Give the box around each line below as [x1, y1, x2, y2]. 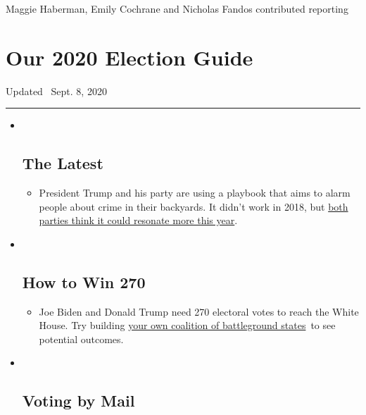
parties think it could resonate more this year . [39, 213, 238, 228]
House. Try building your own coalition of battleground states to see [39, 318, 336, 333]
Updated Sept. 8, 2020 [6, 83, 107, 98]
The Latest [22, 152, 103, 174]
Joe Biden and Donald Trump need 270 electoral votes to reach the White [39, 304, 359, 318]
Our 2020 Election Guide [6, 42, 253, 71]
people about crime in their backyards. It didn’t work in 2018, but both [39, 199, 348, 213]
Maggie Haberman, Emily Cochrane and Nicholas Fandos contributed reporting [6, 1, 348, 16]
